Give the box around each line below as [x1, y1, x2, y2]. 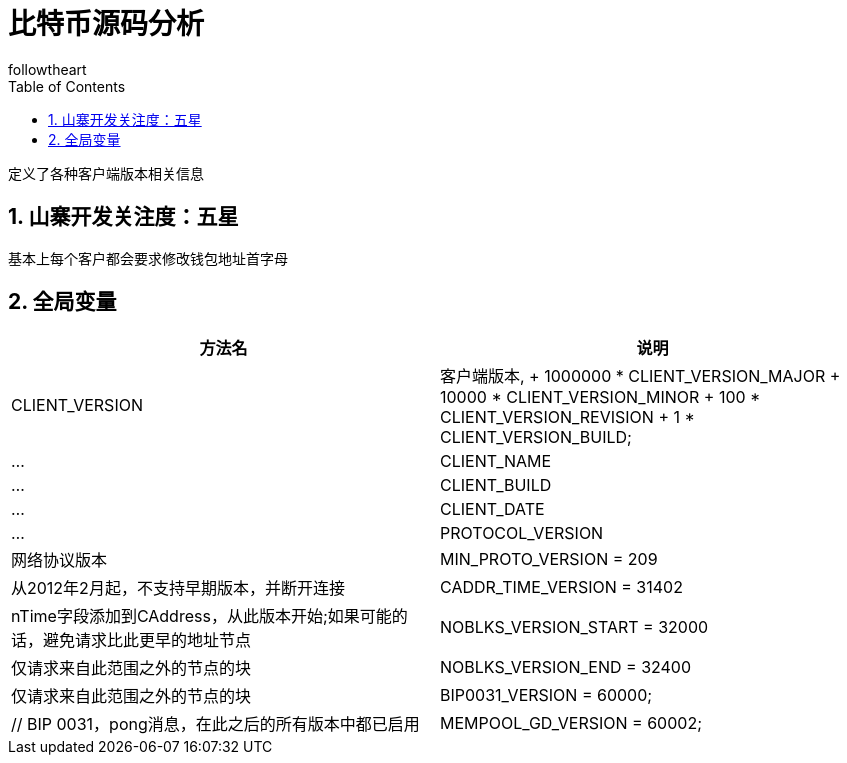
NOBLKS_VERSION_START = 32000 [440, 617, 709, 638]
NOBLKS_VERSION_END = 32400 [440, 657, 692, 678]
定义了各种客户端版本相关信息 [8, 165, 204, 182]
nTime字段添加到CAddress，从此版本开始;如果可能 [11, 606, 392, 627]
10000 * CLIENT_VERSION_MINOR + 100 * [440, 387, 761, 408]
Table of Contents [8, 77, 126, 95]
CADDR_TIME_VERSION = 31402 [440, 577, 683, 598]
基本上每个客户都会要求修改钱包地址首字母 [8, 249, 288, 267]
